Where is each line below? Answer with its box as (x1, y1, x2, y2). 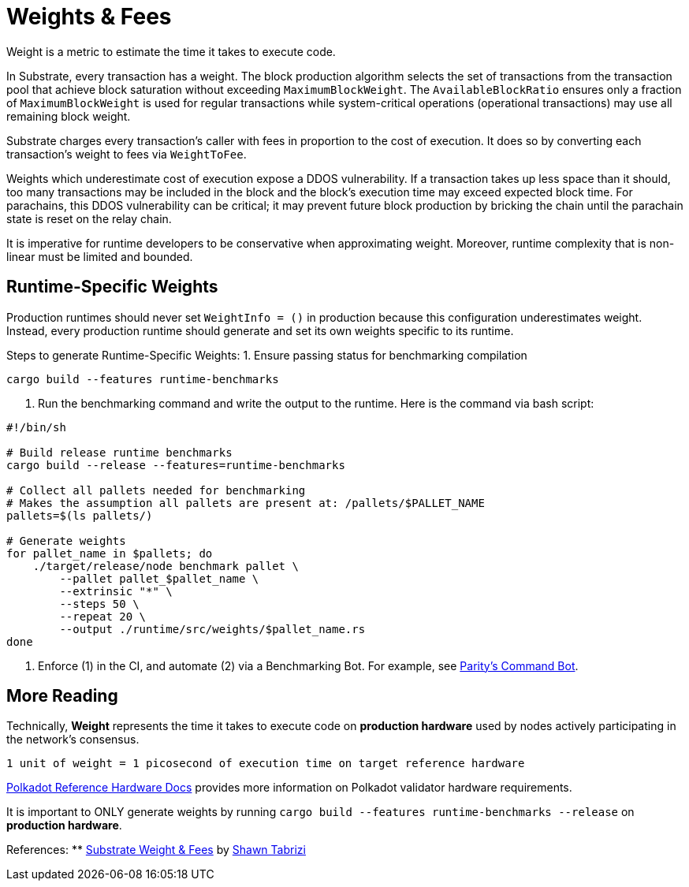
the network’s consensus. (6, 732, 140, 747)
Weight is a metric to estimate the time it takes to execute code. (6, 44, 336, 58)
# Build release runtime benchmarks (6, 445, 233, 459)
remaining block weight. (6, 109, 131, 123)
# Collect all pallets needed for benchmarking (6, 483, 306, 497)
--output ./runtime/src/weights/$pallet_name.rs (59, 622, 366, 635)
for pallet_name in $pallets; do (6, 546, 213, 560)
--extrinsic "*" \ (59, 584, 173, 598)
